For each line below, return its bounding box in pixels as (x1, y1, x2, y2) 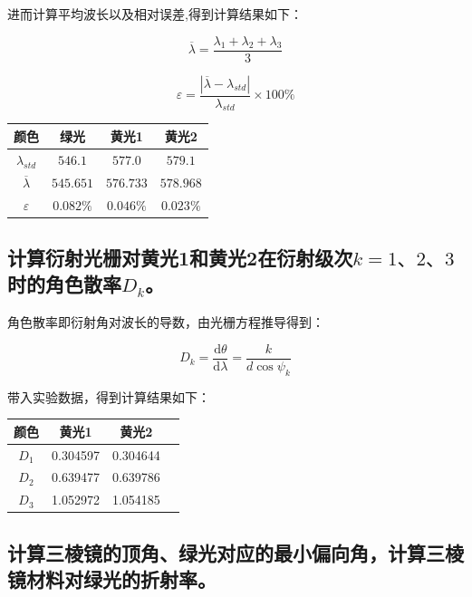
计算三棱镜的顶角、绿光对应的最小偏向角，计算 (7, 538, 426, 566)
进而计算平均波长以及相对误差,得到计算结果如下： (7, 5, 303, 23)
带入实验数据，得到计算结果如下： (7, 387, 210, 406)
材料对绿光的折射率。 (25, 565, 217, 593)
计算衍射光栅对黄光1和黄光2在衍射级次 (7, 244, 353, 271)
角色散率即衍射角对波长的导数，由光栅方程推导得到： (7, 313, 324, 332)
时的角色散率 (7, 270, 121, 298)
